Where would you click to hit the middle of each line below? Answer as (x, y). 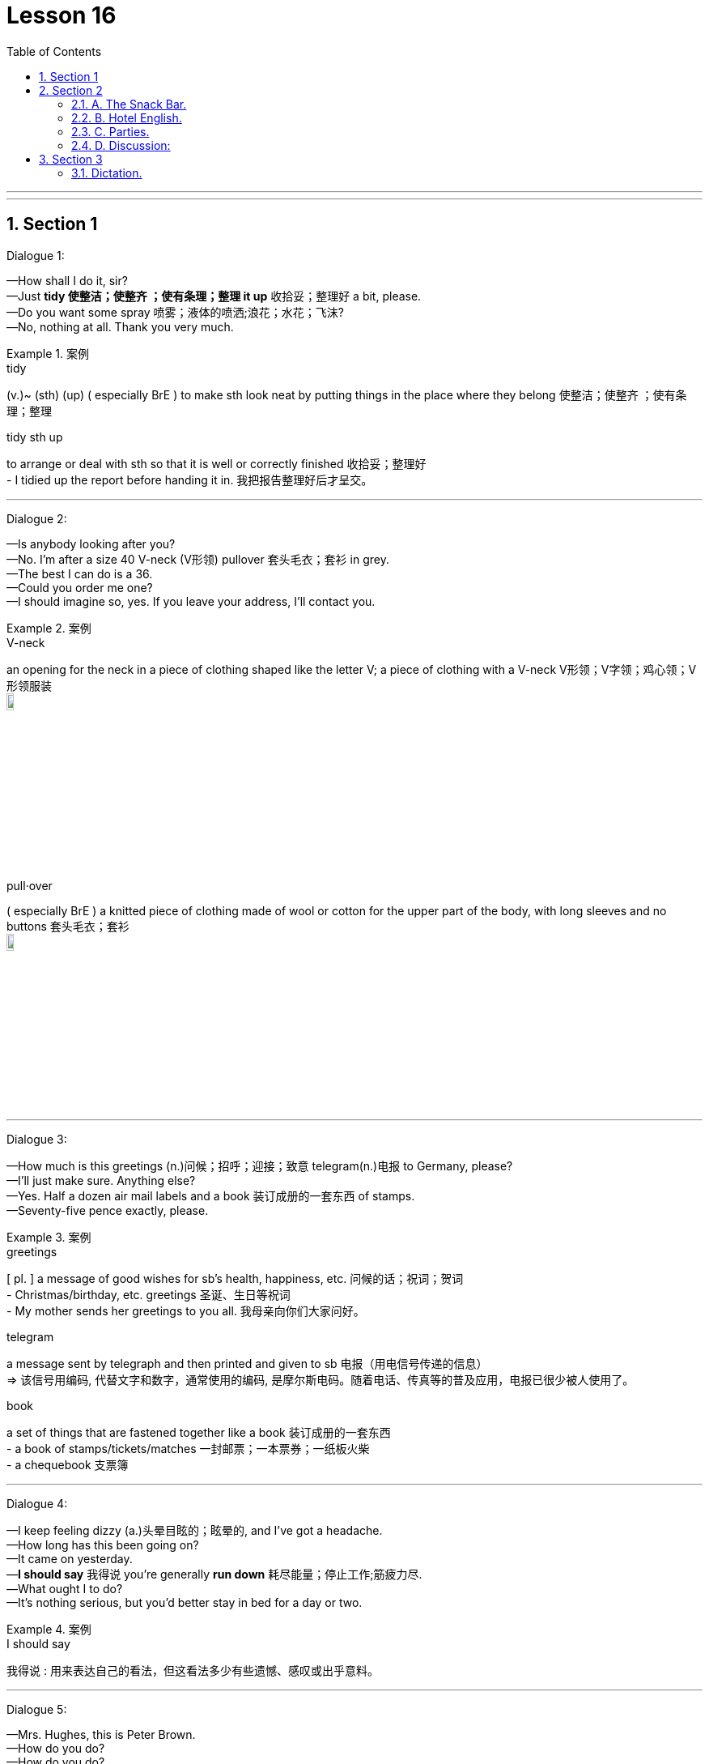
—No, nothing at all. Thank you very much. (120, 326)
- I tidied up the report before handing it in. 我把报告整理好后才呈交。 (190, 479)
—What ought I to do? (65, 1588)
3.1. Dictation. (107, 173)
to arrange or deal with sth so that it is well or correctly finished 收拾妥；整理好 (217, 463)
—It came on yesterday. (70, 1558)
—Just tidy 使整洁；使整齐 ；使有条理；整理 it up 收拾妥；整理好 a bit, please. (214, 296)
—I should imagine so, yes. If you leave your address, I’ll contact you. (191, 601)
